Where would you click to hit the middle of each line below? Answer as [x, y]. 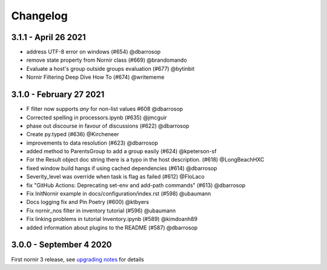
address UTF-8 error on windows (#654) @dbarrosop [94, 52]
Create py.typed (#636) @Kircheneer [73, 134]
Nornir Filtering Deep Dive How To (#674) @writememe [95, 77]
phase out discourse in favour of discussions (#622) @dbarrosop [108, 126]
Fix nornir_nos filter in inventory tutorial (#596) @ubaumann [101, 210]
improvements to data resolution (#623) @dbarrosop [92, 143]
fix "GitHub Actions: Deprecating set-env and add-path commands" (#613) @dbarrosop [136, 185]
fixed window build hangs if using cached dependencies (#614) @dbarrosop [122, 168]
